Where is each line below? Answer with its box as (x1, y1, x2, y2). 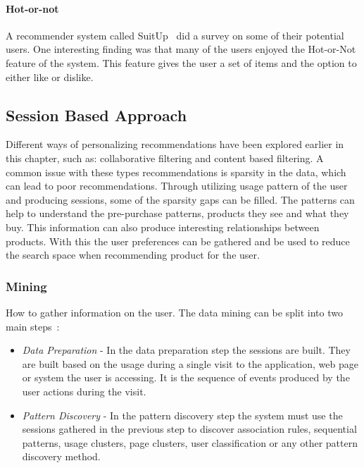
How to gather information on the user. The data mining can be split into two (6, 304, 343, 319)
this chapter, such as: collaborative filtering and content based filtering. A (6, 150, 324, 165)
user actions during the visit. (22, 383, 146, 398)
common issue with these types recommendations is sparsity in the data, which (6, 164, 346, 179)
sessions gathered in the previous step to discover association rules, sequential (22, 421, 357, 436)
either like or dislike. (6, 69, 94, 84)
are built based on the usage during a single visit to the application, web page (22, 356, 358, 371)
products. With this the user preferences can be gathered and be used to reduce (6, 233, 350, 248)
